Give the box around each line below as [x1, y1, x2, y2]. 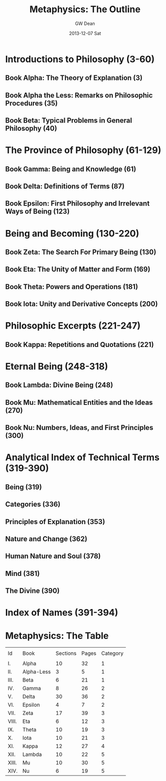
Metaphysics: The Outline [29, 4, 141, 15]
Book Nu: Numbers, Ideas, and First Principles [5, 423, 153, 432]
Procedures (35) [5, 99, 58, 107]
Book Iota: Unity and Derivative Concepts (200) [5, 300, 158, 308]
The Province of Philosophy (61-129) [5, 144, 161, 156]
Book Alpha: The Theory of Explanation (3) [5, 74, 143, 82]
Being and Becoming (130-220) [5, 227, 140, 239]
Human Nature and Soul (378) [5, 552, 101, 561]
